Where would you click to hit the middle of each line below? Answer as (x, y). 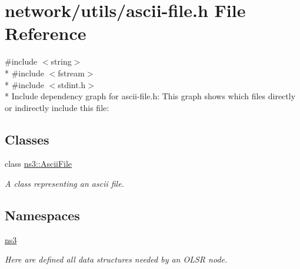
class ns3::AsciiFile (39, 164)
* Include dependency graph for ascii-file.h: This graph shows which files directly (150, 96)
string (61, 61)
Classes (27, 139)
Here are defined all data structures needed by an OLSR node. (116, 259)
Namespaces (42, 215)
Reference (46, 33)
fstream (71, 73)
